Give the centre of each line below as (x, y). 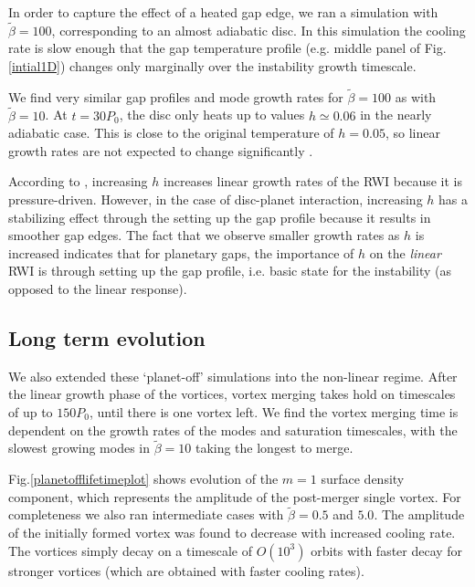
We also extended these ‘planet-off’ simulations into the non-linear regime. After (233, 376)
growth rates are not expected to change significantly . (161, 150)
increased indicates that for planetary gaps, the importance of (181, 252)
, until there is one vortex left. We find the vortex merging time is (274, 411)
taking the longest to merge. (274, 448)
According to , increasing (78, 181)
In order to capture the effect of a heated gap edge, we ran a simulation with (223, 12)
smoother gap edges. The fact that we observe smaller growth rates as (204, 235)
